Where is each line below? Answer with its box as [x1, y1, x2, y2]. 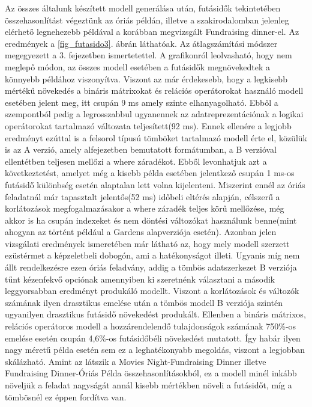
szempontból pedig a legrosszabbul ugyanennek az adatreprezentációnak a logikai [5, 108, 304, 120]
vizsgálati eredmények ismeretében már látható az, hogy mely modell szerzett [5, 237, 290, 249]
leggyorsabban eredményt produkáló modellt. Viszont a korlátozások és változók [5, 284, 299, 297]
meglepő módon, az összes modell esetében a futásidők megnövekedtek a [5, 60, 271, 73]
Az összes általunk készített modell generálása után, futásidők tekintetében [5, 2, 281, 14]
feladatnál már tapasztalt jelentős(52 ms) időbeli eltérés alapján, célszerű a [5, 190, 280, 203]
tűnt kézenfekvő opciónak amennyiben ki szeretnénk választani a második [5, 272, 275, 285]
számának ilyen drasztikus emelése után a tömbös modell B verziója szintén [5, 296, 283, 308]
